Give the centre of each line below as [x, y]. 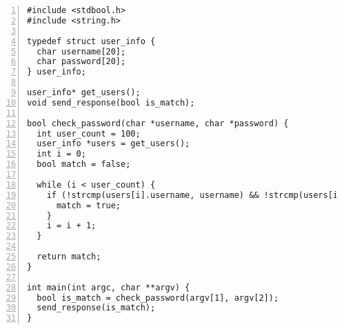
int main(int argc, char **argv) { [109, 287]
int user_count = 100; [89, 133]
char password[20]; [81, 62]
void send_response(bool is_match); [111, 102]
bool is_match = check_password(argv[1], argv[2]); [158, 298]
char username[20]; [81, 51]
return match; [69, 257]
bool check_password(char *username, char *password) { [158, 123]
